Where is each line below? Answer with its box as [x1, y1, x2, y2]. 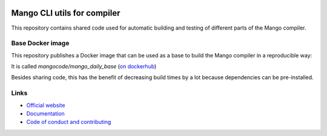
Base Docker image [11, 39, 70, 48]
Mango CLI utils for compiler [11, 8, 121, 18]
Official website [26, 102, 65, 109]
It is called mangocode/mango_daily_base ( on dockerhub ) [11, 63, 157, 70]
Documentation [26, 109, 65, 117]
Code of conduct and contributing [26, 118, 111, 126]
